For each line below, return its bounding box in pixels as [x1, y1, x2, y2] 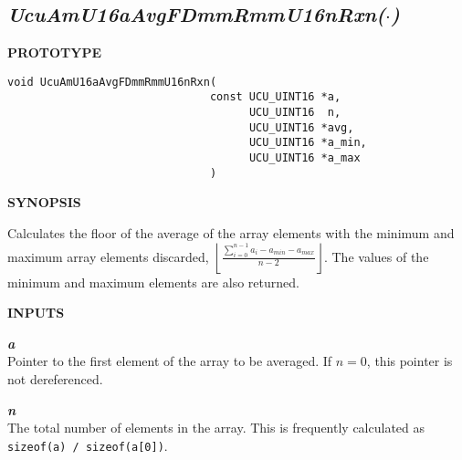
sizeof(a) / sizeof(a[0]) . [7, 435, 168, 455]
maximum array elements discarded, [7, 246, 209, 266]
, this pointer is [366, 351, 453, 371]
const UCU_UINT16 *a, [209, 90, 341, 104]
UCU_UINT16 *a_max [248, 152, 361, 165]
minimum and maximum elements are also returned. [7, 272, 299, 291]
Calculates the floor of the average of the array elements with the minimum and [7, 223, 455, 242]
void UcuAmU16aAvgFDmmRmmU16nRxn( [7, 75, 217, 89]
